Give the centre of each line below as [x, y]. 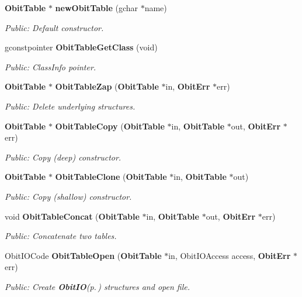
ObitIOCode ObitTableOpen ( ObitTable [83, 255]
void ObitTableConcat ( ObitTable [72, 216]
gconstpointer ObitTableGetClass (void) [81, 47]
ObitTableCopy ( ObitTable [110, 126]
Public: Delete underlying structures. [70, 106]
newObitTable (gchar [97, 8]
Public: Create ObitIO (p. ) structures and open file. [97, 286]
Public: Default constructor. [54, 27]
